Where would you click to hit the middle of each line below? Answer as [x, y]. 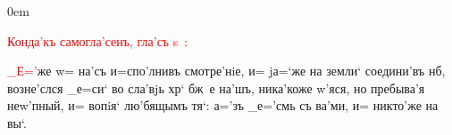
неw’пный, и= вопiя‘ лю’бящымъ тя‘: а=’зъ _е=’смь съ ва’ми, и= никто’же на [223, 105]
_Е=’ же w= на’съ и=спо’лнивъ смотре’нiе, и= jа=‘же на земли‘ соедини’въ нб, [226, 71]
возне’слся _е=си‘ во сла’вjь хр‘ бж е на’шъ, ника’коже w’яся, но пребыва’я [216, 87]
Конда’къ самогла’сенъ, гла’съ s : [98, 40]
